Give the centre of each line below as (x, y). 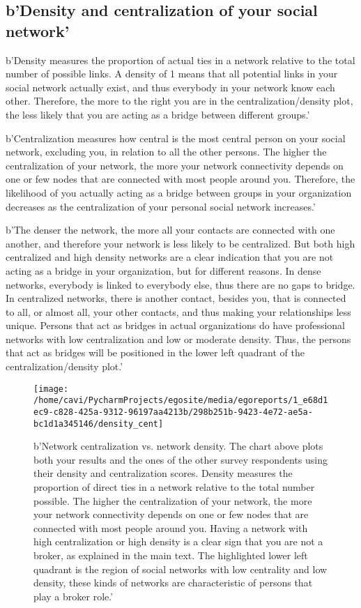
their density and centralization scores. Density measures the (163, 473)
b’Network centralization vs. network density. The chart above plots (178, 446)
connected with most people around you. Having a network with (171, 527)
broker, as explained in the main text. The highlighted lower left (171, 555)
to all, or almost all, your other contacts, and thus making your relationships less (178, 311)
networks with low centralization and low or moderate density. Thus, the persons (178, 339)
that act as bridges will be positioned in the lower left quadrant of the (155, 352)
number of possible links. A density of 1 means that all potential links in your (172, 74)
